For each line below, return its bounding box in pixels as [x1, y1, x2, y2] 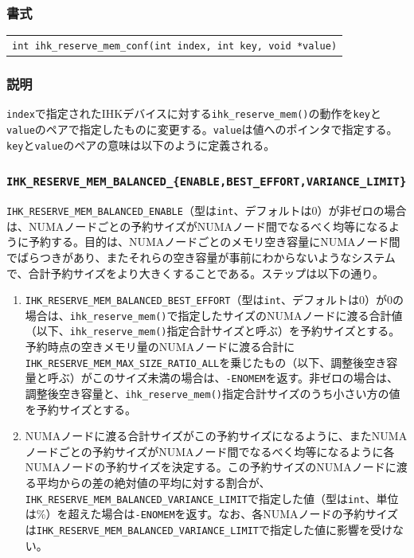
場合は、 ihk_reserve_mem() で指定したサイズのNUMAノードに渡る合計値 [25, 306, 403, 323]
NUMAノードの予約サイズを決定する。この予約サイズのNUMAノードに [25, 458, 396, 475]
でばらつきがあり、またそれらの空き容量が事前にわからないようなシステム [6, 248, 396, 265]
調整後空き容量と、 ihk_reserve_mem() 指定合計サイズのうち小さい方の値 [25, 385, 400, 401]
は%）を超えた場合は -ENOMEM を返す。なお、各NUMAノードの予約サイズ [25, 505, 399, 522]
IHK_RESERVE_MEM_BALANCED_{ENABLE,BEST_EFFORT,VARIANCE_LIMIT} [6, 175, 407, 189]
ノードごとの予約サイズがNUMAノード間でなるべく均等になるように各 [25, 443, 395, 459]
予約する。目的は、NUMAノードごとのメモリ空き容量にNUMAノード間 [28, 233, 400, 250]
